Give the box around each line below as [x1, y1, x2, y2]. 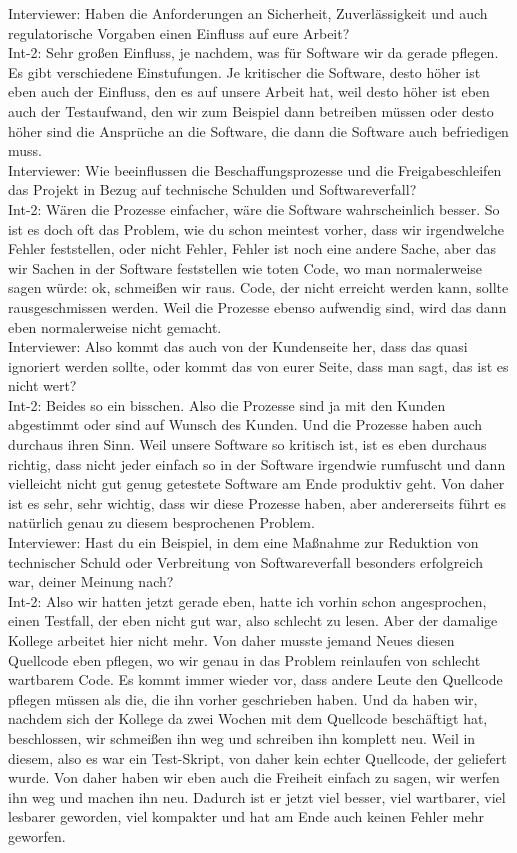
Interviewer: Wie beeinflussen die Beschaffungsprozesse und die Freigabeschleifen [8, 159, 502, 180]
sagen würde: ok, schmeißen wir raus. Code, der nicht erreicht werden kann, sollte [8, 277, 509, 298]
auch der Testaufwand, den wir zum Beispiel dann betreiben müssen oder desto [8, 100, 494, 121]
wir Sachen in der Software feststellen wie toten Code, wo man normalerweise [8, 257, 483, 278]
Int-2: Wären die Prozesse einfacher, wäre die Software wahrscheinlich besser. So [8, 198, 500, 219]
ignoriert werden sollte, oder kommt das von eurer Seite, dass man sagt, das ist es [8, 355, 509, 376]
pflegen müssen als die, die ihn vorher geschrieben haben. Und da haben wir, [8, 688, 478, 709]
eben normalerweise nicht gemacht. [8, 316, 222, 337]
